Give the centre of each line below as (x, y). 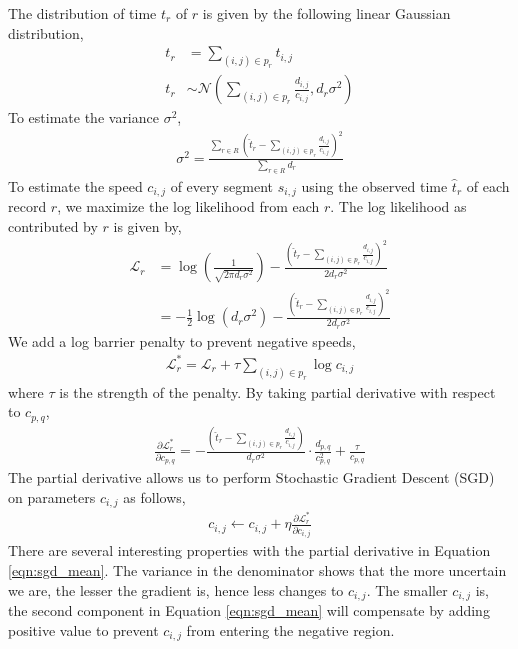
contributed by (53, 225)
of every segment (222, 185)
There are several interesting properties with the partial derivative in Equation (249, 550)
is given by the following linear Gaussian (326, 13)
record (27, 206)
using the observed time (374, 185)
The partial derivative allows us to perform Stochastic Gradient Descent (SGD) (251, 477)
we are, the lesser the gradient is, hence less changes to (176, 589)
